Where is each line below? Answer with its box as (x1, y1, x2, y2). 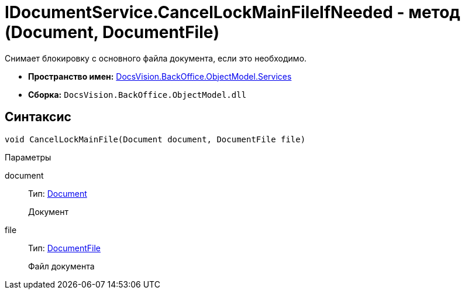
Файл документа (28, 261, 95, 271)
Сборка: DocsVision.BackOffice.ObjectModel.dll (28, 89, 247, 100)
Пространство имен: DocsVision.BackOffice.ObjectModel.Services (28, 71, 292, 81)
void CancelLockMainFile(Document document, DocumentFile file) (5, 134, 306, 144)
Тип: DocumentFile (28, 242, 101, 253)
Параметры (5, 152, 51, 162)
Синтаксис (5, 110, 71, 125)
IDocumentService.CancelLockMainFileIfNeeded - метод (5, 2, 460, 22)
